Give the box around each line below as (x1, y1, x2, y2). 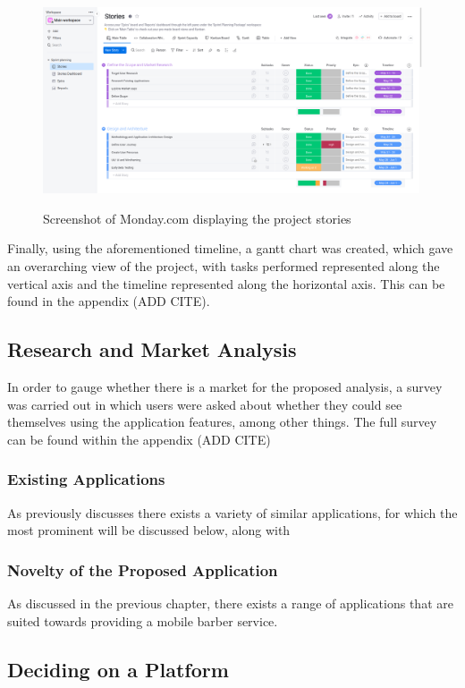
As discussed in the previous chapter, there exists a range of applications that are (7, 594, 453, 613)
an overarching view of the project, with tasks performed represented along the (7, 257, 440, 276)
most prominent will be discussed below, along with (7, 521, 291, 539)
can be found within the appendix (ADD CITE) (7, 429, 271, 448)
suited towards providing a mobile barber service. (7, 611, 278, 630)
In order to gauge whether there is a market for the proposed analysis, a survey (7, 378, 443, 396)
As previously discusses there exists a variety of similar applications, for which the (7, 503, 458, 522)
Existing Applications (7, 468, 165, 490)
